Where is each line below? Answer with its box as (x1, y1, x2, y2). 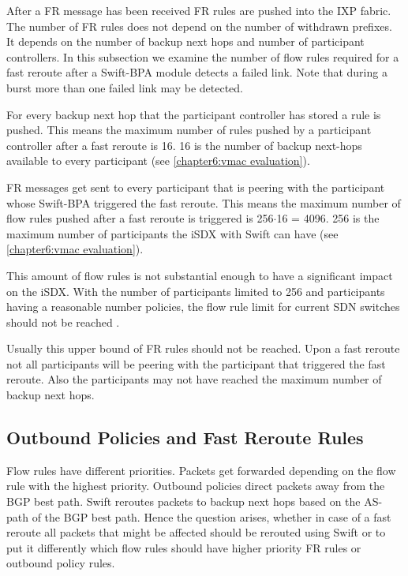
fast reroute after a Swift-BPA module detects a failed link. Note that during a (6, 64, 387, 80)
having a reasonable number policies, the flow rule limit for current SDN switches (6, 298, 400, 315)
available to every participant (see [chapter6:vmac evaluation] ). (6, 152, 310, 169)
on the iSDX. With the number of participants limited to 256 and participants (6, 282, 385, 299)
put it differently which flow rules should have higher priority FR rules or (6, 539, 361, 555)
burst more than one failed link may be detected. (6, 79, 243, 95)
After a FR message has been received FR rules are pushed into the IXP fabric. (6, 2, 391, 18)
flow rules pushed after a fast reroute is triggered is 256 (6, 210, 274, 226)
